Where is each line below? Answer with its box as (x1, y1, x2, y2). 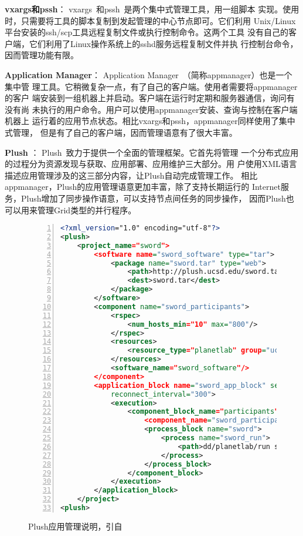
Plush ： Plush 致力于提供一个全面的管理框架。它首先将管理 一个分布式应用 (5, 146, 299, 158)
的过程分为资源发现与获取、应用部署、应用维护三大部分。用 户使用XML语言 (5, 158, 297, 170)
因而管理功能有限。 (5, 49, 79, 61)
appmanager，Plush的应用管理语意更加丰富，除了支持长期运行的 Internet (5, 180, 281, 193)
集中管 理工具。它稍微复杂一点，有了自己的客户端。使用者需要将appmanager (5, 80, 298, 92)
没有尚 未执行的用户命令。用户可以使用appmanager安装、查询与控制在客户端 (5, 103, 298, 115)
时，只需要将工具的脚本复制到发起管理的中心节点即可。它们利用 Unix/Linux (5, 14, 296, 26)
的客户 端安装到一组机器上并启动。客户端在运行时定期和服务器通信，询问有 (5, 92, 295, 104)
